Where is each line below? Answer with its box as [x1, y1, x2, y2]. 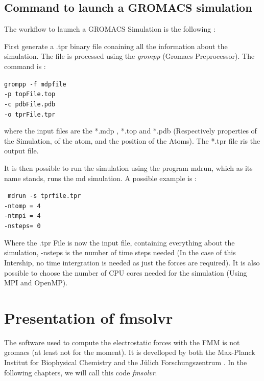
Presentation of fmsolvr [4, 307, 173, 328]
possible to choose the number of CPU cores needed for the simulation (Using [4, 267, 247, 278]
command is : [4, 60, 46, 71]
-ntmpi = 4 [4, 212, 41, 220]
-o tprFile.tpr [4, 110, 56, 118]
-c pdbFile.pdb [4, 100, 56, 108]
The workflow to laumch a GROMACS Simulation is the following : [4, 24, 215, 34]
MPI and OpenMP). [4, 277, 68, 288]
